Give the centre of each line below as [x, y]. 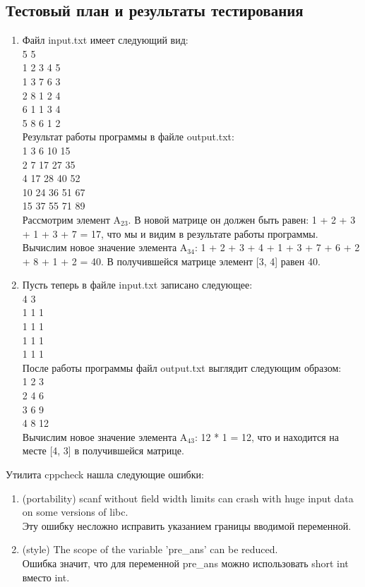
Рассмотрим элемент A [72, 219]
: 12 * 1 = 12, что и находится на [267, 436]
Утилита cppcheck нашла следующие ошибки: [105, 474]
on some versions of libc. [75, 512]
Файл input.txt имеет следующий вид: [105, 40]
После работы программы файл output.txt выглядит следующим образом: [182, 367]
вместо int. [46, 577]
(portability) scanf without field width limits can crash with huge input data [188, 498]
